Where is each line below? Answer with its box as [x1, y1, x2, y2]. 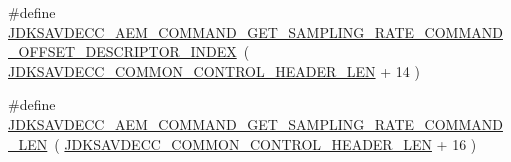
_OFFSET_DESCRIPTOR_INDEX [8, 41, 237, 62]
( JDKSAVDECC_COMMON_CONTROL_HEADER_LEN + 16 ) [54, 133, 477, 154]
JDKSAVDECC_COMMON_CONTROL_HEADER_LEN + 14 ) [8, 60, 420, 81]
